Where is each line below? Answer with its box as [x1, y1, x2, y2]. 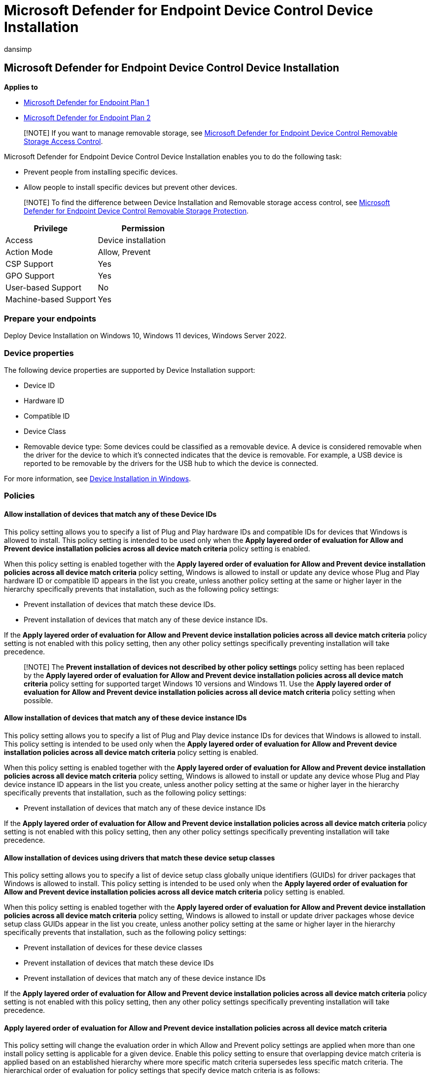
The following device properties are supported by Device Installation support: [4, 366, 255, 375]
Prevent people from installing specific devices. [24, 167, 178, 176]
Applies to [4, 82, 38, 91]
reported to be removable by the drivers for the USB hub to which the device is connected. [24, 459, 319, 468]
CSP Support [5, 258, 54, 269]
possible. [24, 696, 53, 705]
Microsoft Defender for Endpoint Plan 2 [24, 113, 151, 122]
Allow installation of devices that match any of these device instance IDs [4, 714, 247, 722]
